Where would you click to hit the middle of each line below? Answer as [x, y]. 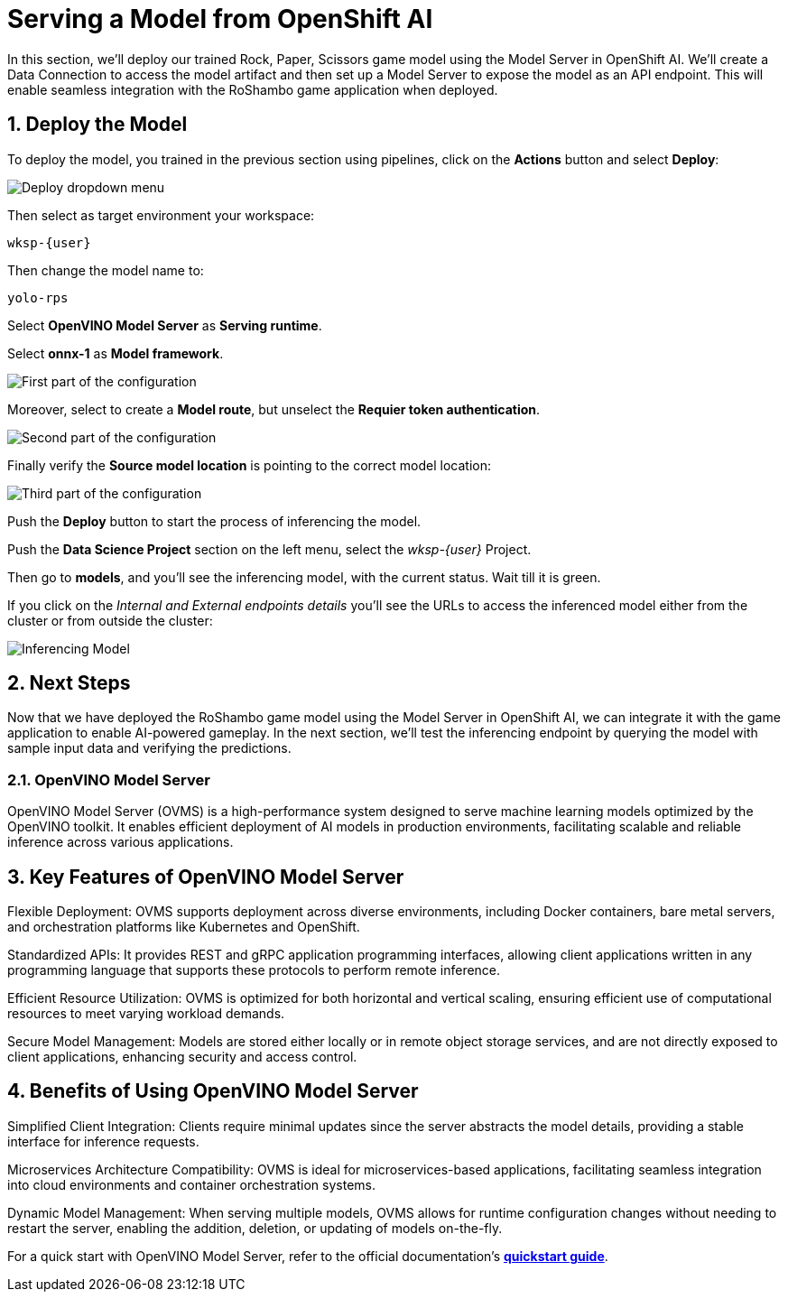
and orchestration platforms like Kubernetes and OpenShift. [184, 927]
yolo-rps [38, 297]
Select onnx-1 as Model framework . [116, 353]
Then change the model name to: [106, 270]
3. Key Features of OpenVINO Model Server [206, 877]
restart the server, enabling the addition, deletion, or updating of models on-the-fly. [255, 1228]
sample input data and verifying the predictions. [149, 748]
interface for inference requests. [103, 1141]
